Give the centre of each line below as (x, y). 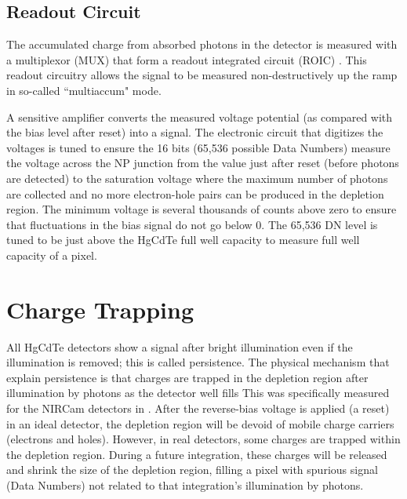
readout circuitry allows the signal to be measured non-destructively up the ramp (202, 75)
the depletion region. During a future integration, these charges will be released (197, 454)
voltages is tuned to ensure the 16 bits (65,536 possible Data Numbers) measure (198, 147)
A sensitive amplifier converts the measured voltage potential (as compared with (200, 117)
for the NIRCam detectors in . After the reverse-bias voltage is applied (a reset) (198, 408)
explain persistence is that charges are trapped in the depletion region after (187, 377)
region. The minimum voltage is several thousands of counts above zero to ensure (202, 209)
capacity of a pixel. (52, 255)
